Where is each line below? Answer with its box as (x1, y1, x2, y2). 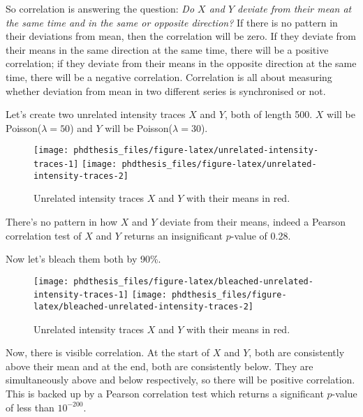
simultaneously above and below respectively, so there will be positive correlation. (6, 372, 355, 387)
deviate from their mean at (237, 1, 352, 15)
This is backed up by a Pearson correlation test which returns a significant (6, 386, 324, 401)
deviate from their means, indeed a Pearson (159, 214, 346, 228)
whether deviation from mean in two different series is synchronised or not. (6, 83, 326, 98)
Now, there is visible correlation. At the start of (6, 345, 210, 360)
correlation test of (6, 228, 82, 242)
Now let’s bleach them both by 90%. (6, 251, 161, 266)
